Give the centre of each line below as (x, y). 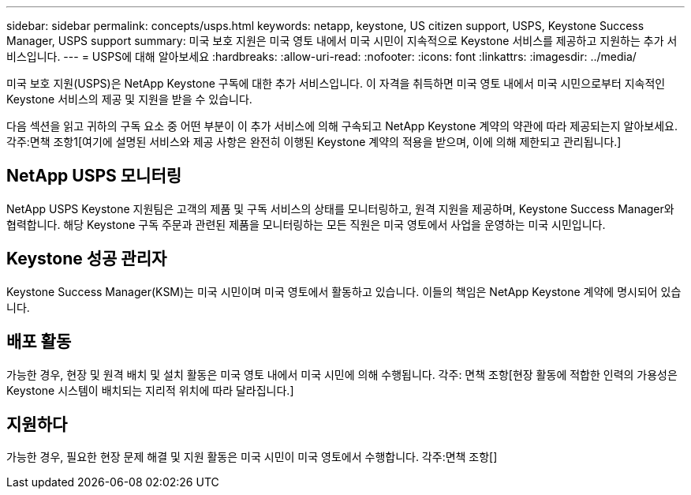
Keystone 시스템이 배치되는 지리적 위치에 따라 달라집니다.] (150, 390)
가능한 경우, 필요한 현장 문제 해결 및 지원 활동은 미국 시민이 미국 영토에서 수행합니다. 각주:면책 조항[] (252, 457)
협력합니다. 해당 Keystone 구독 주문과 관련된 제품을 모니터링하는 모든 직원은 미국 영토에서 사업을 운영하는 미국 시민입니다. (306, 224)
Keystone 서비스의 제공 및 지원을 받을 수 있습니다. (129, 99)
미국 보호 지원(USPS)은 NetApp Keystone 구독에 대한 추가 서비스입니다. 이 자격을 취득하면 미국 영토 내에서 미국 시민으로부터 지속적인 (336, 83)
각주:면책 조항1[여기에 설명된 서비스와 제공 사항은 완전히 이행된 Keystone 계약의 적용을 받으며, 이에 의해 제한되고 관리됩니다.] (314, 142)
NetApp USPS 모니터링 (94, 176)
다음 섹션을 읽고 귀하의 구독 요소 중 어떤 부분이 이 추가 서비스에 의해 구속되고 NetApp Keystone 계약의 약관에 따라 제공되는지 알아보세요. (342, 126)
